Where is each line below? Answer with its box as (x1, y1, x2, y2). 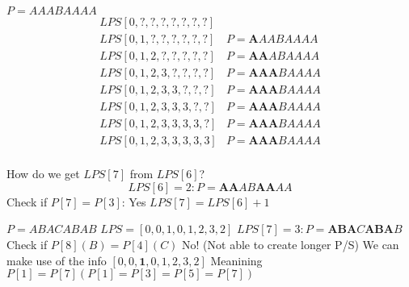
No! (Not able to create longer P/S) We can (182, 236, 399, 253)
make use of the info (6, 252, 107, 268)
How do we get (6, 165, 80, 182)
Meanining (210, 252, 263, 268)
